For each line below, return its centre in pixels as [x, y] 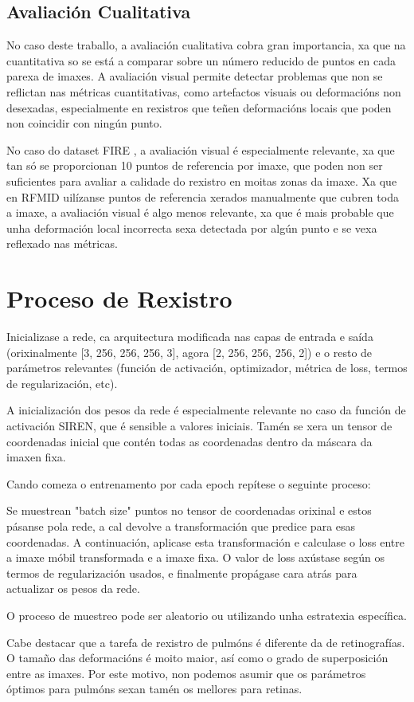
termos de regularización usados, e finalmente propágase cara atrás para [182, 573]
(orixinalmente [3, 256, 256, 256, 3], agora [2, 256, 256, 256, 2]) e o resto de [189, 352]
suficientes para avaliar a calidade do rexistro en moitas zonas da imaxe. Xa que [202, 180]
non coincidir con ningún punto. [84, 123]
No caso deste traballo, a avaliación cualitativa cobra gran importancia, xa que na [206, 45]
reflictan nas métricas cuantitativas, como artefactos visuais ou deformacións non [204, 91]
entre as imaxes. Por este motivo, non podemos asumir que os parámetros [186, 673]
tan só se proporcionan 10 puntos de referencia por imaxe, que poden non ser [195, 165]
